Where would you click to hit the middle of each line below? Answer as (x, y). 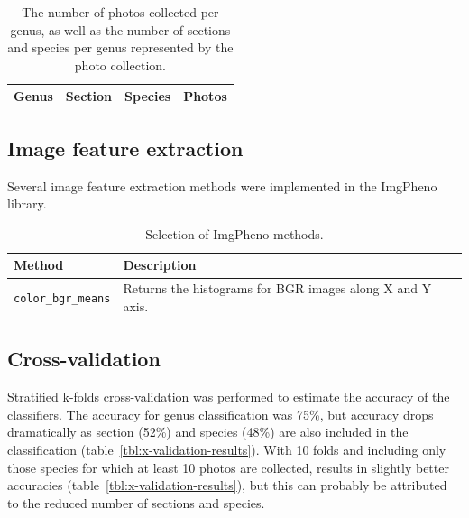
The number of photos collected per (120, 12)
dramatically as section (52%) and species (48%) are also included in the (208, 432)
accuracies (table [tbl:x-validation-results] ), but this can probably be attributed (227, 485)
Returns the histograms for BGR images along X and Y (277, 288)
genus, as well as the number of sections (120, 29)
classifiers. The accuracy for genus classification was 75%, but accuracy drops (221, 414)
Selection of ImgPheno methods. (234, 233)
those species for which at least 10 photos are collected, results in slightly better (228, 467)
